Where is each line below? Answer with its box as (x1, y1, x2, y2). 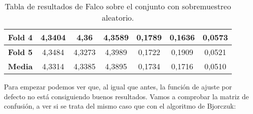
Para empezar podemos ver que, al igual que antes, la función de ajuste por (4, 82, 232, 91)
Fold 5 (8, 46, 33, 57)
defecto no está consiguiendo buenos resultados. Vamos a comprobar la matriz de (4, 91, 249, 101)
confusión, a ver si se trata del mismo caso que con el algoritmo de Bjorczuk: (4, 101, 236, 111)
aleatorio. (102, 12, 134, 23)
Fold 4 (8, 31, 33, 43)
